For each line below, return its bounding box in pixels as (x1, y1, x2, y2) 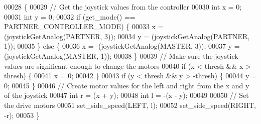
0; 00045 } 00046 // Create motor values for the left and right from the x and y (4, 80, 249, 90)
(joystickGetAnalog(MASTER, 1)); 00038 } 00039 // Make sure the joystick (4, 50, 238, 61)
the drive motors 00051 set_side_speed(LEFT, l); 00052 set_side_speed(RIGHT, (4, 99, 256, 110)
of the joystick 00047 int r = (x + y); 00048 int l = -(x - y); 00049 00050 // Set (4, 90, 249, 100)
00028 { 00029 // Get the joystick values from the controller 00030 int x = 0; (4, 2, 242, 12)
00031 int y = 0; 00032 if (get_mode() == (4, 11, 136, 22)
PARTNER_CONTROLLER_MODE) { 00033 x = (4, 21, 164, 32)
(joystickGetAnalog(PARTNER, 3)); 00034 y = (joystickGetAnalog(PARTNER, (4, 31, 250, 41)
